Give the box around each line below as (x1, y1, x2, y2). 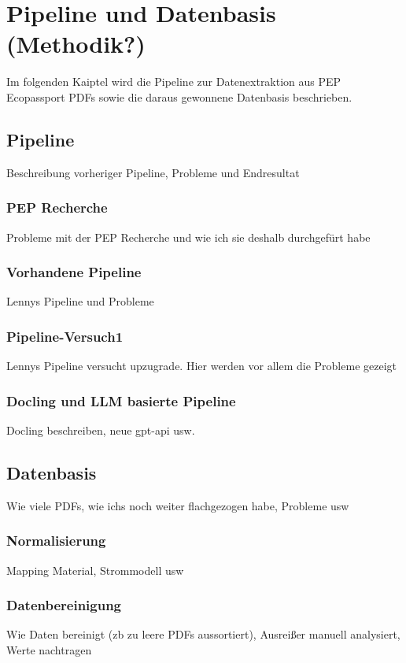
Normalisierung (6, 531, 106, 550)
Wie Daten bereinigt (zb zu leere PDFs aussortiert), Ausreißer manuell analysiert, (6, 626, 400, 643)
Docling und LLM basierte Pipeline (6, 391, 236, 410)
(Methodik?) (6, 28, 146, 60)
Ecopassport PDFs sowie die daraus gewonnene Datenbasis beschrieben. (6, 88, 352, 105)
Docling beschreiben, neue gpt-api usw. (6, 421, 195, 438)
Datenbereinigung (6, 595, 122, 615)
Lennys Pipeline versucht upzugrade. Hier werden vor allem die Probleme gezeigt (6, 357, 397, 374)
